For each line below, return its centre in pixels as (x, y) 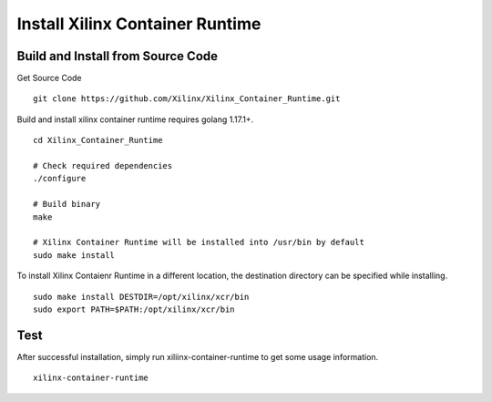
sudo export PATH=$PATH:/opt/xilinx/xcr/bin (134, 309)
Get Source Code (49, 78)
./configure (60, 179)
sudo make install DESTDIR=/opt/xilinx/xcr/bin (141, 297)
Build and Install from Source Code (118, 56)
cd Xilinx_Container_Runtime (98, 140)
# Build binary (67, 204)
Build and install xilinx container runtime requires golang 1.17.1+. (135, 119)
